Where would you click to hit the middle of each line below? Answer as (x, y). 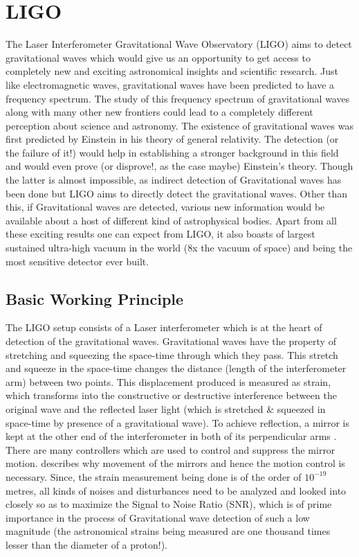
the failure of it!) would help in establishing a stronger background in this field (172, 152)
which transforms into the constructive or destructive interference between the (171, 395)
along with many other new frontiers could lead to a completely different (159, 112)
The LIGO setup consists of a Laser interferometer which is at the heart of (164, 327)
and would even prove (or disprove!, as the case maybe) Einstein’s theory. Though (179, 166)
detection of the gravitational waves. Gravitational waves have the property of (171, 341)
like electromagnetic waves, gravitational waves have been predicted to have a (170, 84)
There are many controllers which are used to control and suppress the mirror (171, 449)
